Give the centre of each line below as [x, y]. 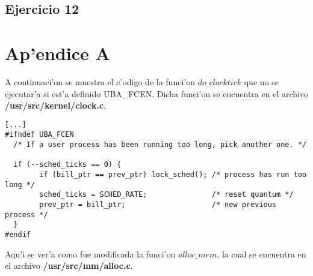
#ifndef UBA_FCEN [39, 135]
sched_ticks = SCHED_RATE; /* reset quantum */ [166, 195]
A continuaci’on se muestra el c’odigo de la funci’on [100, 81]
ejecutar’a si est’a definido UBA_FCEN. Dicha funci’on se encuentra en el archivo [156, 93]
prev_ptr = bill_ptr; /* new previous [158, 204]
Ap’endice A [57, 52]
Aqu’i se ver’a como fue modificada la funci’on [90, 253]
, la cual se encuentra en [262, 253]
